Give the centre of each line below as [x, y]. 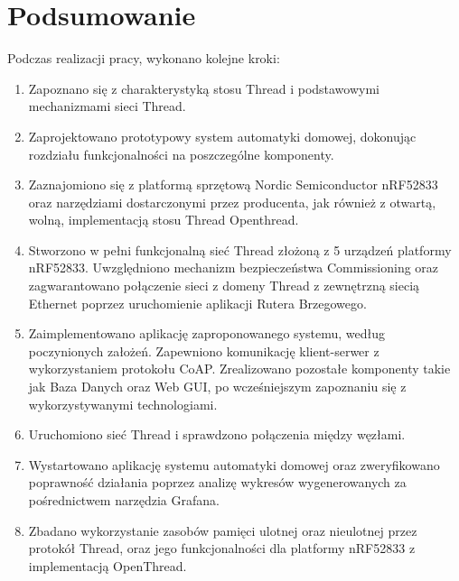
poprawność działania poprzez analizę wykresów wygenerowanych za [217, 482]
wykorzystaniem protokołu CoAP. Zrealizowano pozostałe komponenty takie [239, 369]
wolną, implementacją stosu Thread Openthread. [164, 220]
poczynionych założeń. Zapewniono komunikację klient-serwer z [204, 350]
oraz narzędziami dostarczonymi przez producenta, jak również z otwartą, [232, 202]
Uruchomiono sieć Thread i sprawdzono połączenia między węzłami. [217, 434]
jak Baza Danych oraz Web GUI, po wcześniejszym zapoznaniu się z [217, 387]
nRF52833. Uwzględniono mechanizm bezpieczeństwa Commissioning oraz [234, 267]
